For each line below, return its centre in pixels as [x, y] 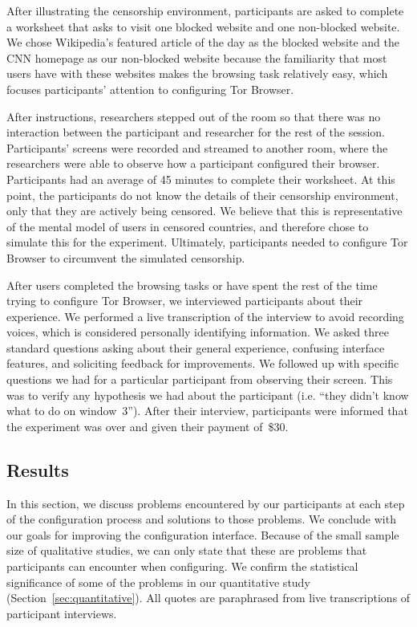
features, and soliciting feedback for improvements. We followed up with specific [203, 363]
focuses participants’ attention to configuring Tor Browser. [150, 89]
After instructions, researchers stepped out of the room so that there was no [194, 116]
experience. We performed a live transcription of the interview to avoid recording [205, 316]
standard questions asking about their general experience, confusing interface [196, 347]
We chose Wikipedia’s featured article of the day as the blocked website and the [203, 42]
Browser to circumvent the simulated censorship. [126, 257]
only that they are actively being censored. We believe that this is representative [204, 211]
